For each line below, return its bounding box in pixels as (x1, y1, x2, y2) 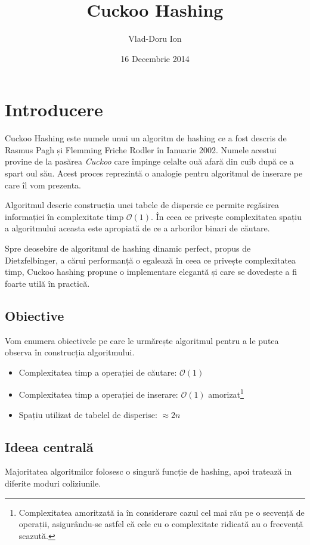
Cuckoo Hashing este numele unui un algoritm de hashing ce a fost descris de (5, 132, 287, 144)
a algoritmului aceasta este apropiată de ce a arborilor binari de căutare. (5, 222, 270, 234)
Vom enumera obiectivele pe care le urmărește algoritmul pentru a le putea (5, 334, 279, 346)
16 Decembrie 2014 (120, 52, 190, 64)
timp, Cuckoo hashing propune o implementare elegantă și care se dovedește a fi (5, 265, 297, 278)
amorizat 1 (208, 386, 244, 401)
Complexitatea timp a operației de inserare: (18, 388, 178, 401)
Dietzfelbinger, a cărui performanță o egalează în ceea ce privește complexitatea (5, 253, 296, 266)
